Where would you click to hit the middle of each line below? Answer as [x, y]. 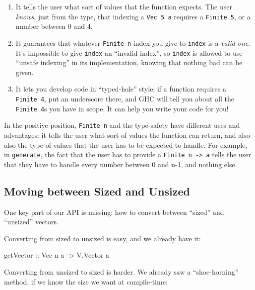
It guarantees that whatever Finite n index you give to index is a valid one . [133, 43]
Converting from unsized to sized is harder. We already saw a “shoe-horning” [121, 271]
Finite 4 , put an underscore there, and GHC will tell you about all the [125, 98]
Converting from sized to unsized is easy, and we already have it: [102, 238]
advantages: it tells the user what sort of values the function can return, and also [127, 135]
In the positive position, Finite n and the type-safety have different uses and [122, 125]
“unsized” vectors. [31, 222]
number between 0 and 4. [54, 26]
